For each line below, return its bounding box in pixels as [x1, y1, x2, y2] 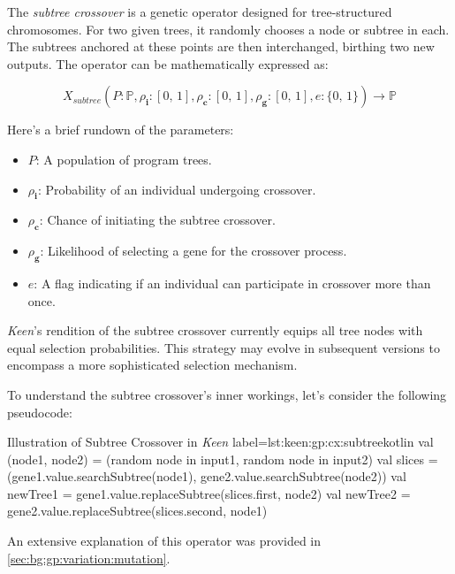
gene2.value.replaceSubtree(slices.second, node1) [7, 501, 268, 520]
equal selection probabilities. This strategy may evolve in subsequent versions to [7, 338, 440, 356]
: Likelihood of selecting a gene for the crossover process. [40, 241, 347, 260]
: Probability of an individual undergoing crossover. [37, 180, 316, 198]
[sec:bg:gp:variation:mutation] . [7, 548, 171, 567]
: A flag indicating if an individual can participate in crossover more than [34, 273, 431, 292]
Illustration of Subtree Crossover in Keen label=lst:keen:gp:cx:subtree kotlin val [7, 432, 434, 451]
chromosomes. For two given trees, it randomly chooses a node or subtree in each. [7, 19, 450, 38]
